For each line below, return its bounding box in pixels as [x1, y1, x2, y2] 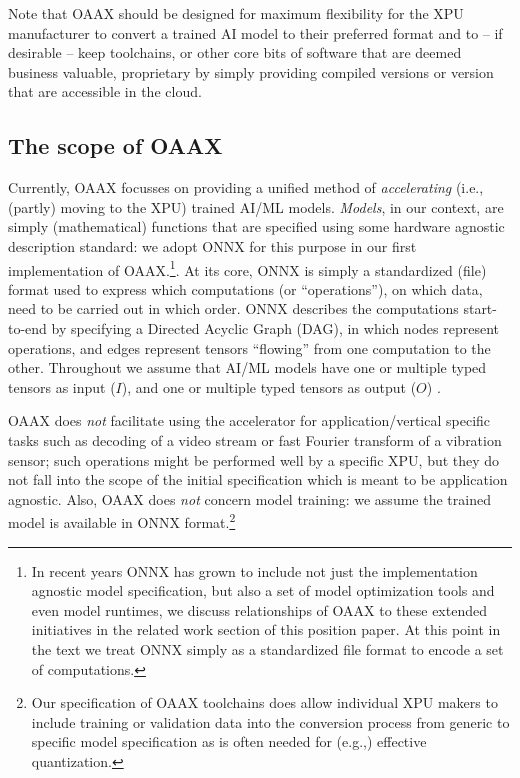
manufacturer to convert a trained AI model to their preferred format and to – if [8, 22, 503, 43]
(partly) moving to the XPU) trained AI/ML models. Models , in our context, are [8, 196, 504, 217]
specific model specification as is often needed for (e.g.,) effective [31, 731, 427, 752]
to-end [8, 317, 47, 338]
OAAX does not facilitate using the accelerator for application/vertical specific [8, 410, 491, 431]
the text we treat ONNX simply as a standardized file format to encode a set [31, 638, 504, 659]
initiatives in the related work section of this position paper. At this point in [31, 619, 501, 640]
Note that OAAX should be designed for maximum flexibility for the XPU [8, 3, 464, 23]
